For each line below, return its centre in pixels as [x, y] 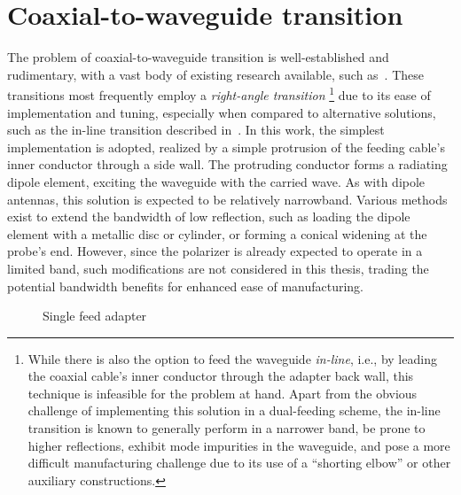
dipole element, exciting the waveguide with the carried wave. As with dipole [216, 181]
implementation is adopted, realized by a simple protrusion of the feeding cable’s [226, 147]
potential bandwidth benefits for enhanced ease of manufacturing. [186, 286]
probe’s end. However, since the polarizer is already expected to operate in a [215, 251]
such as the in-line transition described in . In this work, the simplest [196, 130]
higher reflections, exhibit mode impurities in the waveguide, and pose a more [239, 445]
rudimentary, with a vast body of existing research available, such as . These [216, 74]
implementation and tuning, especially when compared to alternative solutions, [222, 112]
